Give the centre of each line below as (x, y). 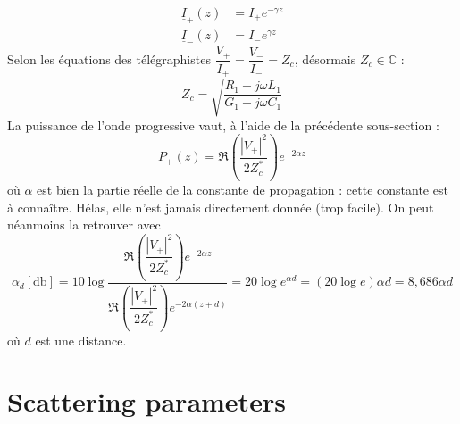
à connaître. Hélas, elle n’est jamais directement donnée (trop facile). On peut (221, 207)
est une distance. (81, 340)
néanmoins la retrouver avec (84, 224)
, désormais (325, 58)
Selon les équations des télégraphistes (109, 58)
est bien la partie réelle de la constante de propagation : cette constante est (243, 190)
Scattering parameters (146, 401)
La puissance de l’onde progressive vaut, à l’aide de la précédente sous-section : (223, 125)
